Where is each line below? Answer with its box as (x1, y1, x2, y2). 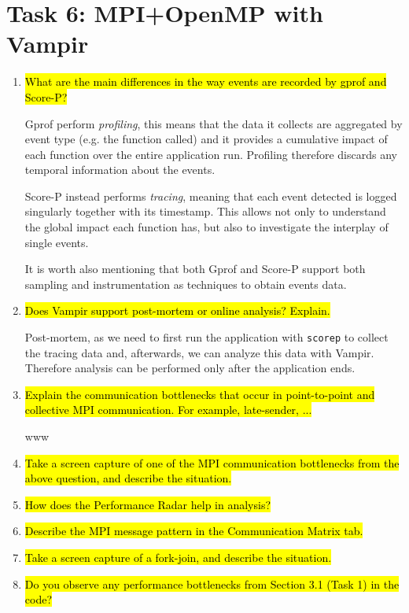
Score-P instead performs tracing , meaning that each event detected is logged (24, 187, 397, 204)
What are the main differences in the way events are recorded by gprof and (24, 73, 387, 90)
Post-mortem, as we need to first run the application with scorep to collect (24, 329, 389, 345)
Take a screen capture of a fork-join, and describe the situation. (24, 549, 332, 566)
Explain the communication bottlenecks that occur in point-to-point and (24, 386, 375, 402)
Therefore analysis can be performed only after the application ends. (24, 360, 356, 376)
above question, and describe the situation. (24, 470, 232, 486)
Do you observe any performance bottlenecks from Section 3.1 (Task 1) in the (24, 575, 400, 592)
